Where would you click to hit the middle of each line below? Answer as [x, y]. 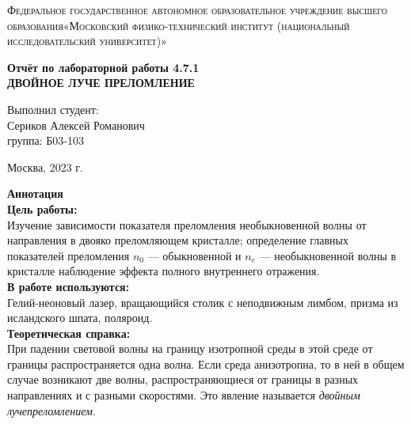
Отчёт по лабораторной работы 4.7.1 [103, 67]
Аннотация [35, 193]
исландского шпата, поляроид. [80, 318]
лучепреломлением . [51, 410]
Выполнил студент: [53, 109]
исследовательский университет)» [87, 41]
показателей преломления [68, 255]
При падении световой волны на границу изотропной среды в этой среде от [190, 348]
